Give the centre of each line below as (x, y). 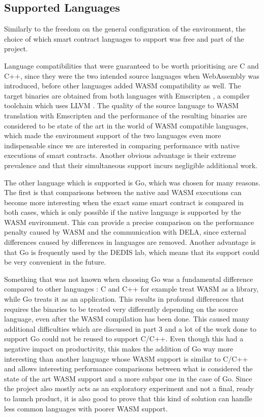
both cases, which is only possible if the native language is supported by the (123, 212)
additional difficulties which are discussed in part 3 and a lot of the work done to (130, 328)
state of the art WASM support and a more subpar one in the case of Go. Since (128, 378)
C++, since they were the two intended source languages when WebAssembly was (132, 75)
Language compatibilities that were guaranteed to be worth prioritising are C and (131, 65)
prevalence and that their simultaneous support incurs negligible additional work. (131, 165)
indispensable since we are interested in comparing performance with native (122, 145)
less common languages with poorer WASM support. (86, 408)
